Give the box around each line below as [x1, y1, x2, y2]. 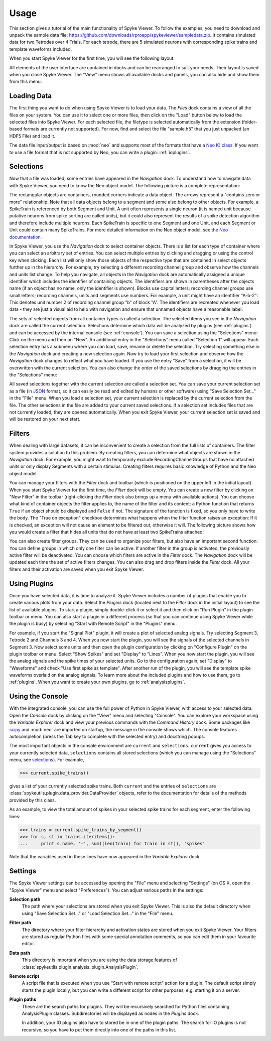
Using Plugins [9, 579, 54, 588]
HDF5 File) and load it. [9, 133, 56, 139]
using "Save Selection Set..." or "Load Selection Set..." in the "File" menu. [22, 910, 174, 916]
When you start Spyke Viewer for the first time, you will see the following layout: [9, 55, 175, 61]
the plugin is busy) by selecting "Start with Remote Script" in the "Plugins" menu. [9, 620, 177, 627]
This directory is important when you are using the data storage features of [22, 957, 178, 963]
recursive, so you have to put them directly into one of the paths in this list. [22, 1026, 177, 1032]
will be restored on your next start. [9, 416, 81, 422]
